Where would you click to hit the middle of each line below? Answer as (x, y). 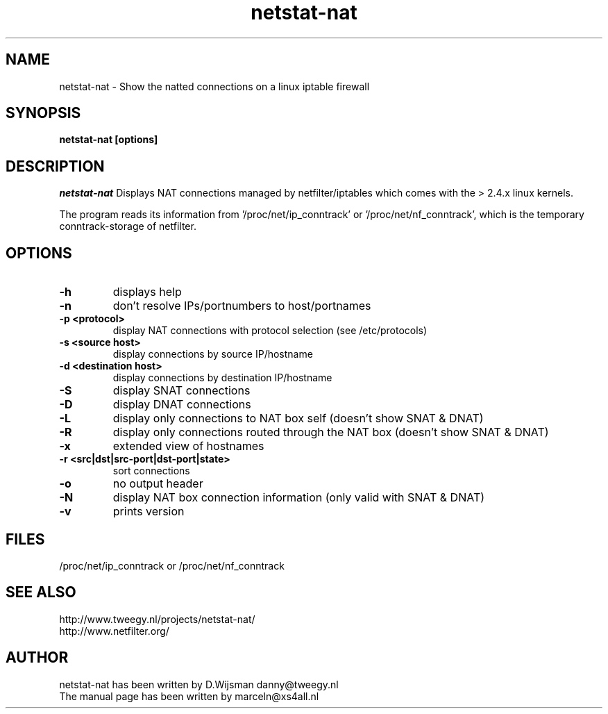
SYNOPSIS (43, 113)
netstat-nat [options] (109, 140)
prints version (149, 512)
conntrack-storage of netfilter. (128, 226)
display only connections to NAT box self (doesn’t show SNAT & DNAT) (298, 418)
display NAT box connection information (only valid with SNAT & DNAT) (299, 498)
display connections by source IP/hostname (213, 354)
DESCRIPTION (55, 166)
